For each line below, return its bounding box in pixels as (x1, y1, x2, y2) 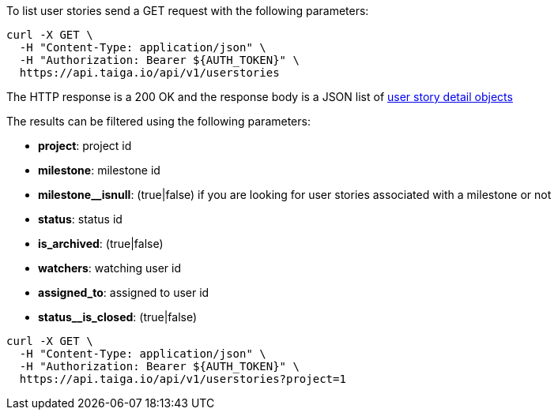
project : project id (38, 139, 132, 152)
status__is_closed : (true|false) (38, 310, 198, 324)
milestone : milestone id (38, 163, 160, 177)
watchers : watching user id (38, 261, 182, 275)
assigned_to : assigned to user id (38, 286, 209, 299)
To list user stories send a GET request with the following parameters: (6, 4, 369, 17)
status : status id (38, 212, 123, 226)
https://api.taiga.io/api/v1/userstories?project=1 (19, 373, 346, 385)
